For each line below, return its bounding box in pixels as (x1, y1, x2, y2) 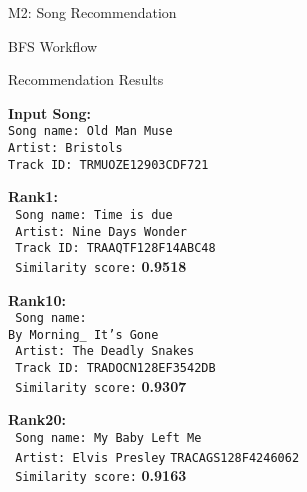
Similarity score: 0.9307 (15, 375, 187, 396)
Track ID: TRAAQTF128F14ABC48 (15, 241, 216, 256)
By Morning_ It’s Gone (8, 327, 159, 342)
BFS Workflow (8, 35, 98, 56)
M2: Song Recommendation (8, 2, 177, 22)
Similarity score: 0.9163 (15, 465, 187, 486)
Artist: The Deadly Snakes (15, 344, 195, 359)
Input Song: (8, 102, 92, 123)
